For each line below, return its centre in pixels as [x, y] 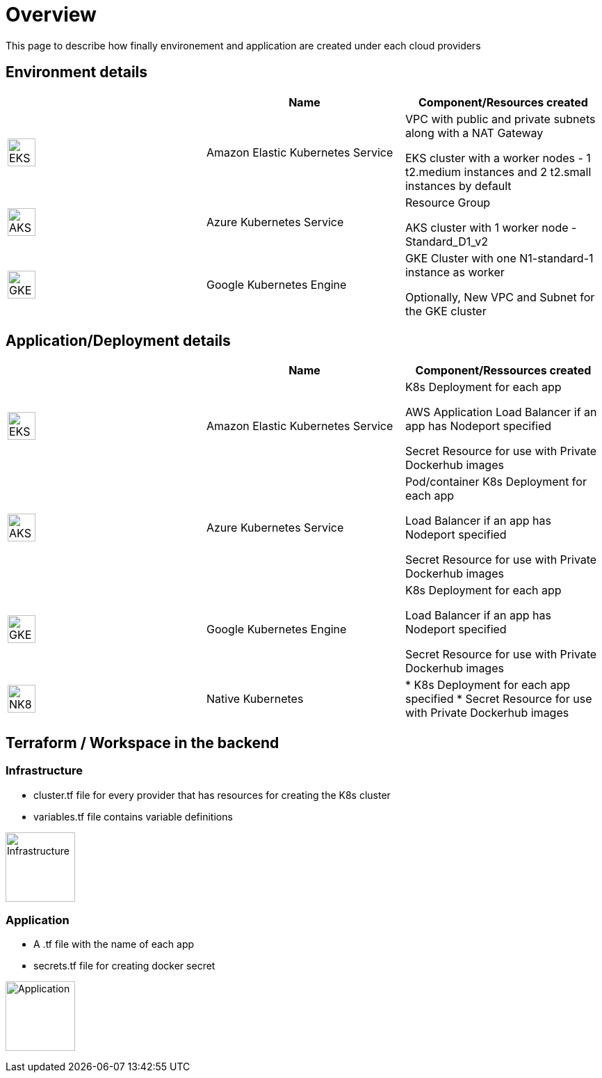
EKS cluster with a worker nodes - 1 [498, 158]
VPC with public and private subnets [500, 119]
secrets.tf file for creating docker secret [124, 966]
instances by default [458, 185]
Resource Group [448, 202]
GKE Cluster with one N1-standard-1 [499, 258]
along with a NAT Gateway [474, 133]
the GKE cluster [446, 311]
